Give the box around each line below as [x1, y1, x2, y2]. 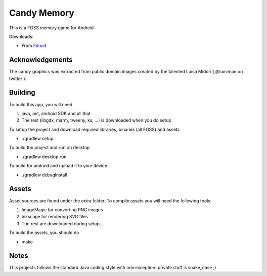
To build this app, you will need [9, 101, 73, 107]
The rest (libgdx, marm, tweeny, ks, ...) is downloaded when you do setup [21, 118, 172, 123]
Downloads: [9, 34, 34, 39]
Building [9, 88, 36, 97]
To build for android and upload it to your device [9, 163, 107, 169]
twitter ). [9, 76, 27, 81]
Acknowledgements [9, 56, 73, 64]
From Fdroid [21, 42, 46, 49]
